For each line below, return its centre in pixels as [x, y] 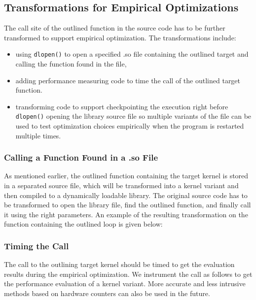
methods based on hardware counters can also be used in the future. [107, 293]
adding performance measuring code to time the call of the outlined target [128, 80]
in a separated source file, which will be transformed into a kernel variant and [121, 185]
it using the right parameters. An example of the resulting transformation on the [126, 214]
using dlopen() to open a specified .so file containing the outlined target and [132, 54]
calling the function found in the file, [71, 64]
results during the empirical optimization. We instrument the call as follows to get [128, 274]
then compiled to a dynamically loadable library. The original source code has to [126, 195]
